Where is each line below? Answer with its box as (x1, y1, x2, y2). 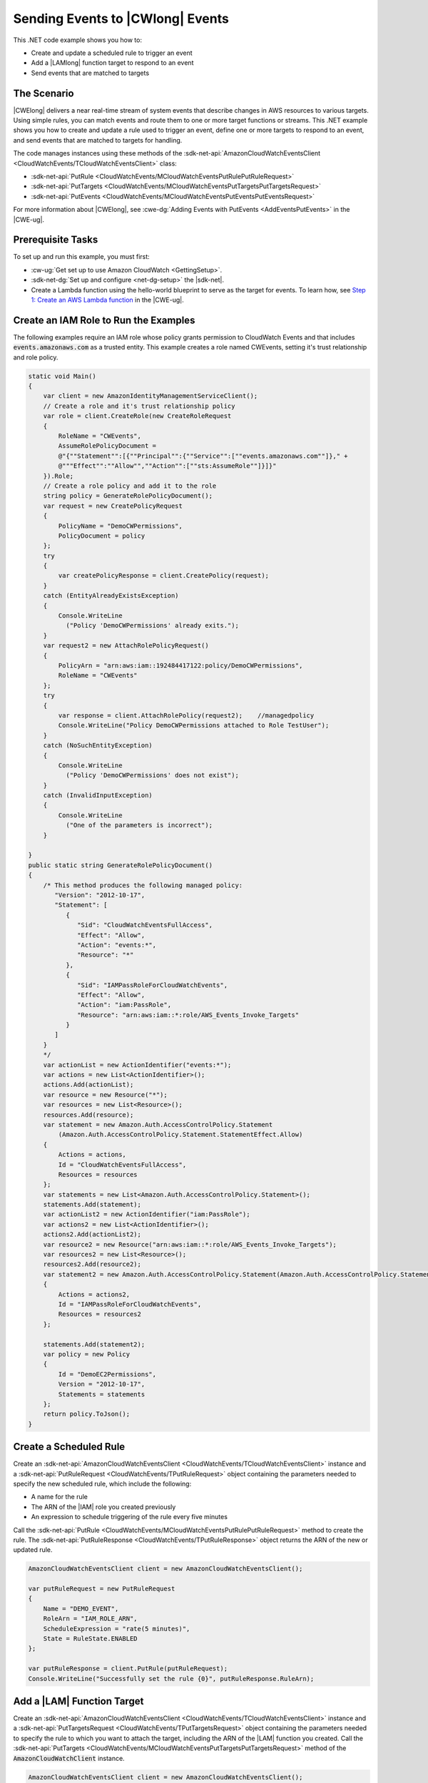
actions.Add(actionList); (43, 1080, 134, 1089)
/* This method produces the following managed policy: (43, 881, 243, 889)
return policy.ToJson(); (43, 1410, 131, 1419)
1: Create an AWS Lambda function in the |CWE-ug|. (31, 296, 185, 304)
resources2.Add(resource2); (43, 1260, 142, 1269)
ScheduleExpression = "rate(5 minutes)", (43, 1625, 190, 1633)
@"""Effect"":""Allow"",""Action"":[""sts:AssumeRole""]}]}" (58, 462, 277, 470)
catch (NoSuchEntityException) (43, 742, 153, 750)
